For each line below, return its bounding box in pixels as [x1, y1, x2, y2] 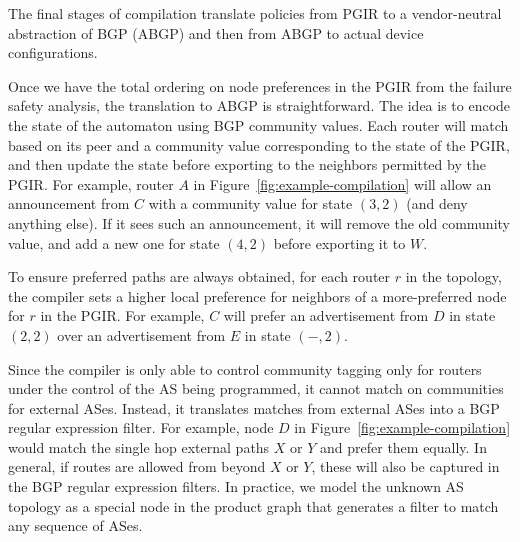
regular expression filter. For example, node [8, 417, 274, 438]
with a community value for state [148, 193, 353, 214]
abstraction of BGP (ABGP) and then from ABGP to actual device [8, 22, 424, 43]
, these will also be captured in [311, 456, 500, 477]
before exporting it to [273, 232, 406, 253]
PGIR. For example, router [8, 173, 174, 194]
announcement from [8, 193, 130, 214]
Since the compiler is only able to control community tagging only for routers [8, 358, 482, 379]
